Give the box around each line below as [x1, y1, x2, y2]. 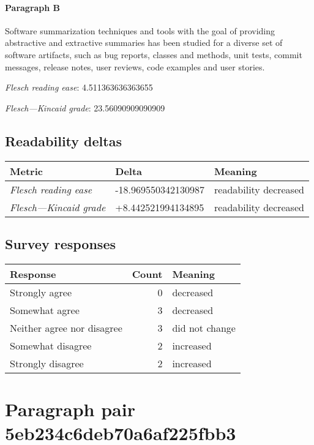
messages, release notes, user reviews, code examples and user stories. [5, 60, 265, 73]
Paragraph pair [5, 396, 135, 421]
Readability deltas [5, 131, 122, 150]
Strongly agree [10, 285, 72, 299]
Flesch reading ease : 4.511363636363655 [5, 81, 153, 94]
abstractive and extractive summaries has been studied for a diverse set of [5, 36, 283, 49]
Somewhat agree [10, 302, 80, 317]
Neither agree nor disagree [10, 320, 122, 335]
